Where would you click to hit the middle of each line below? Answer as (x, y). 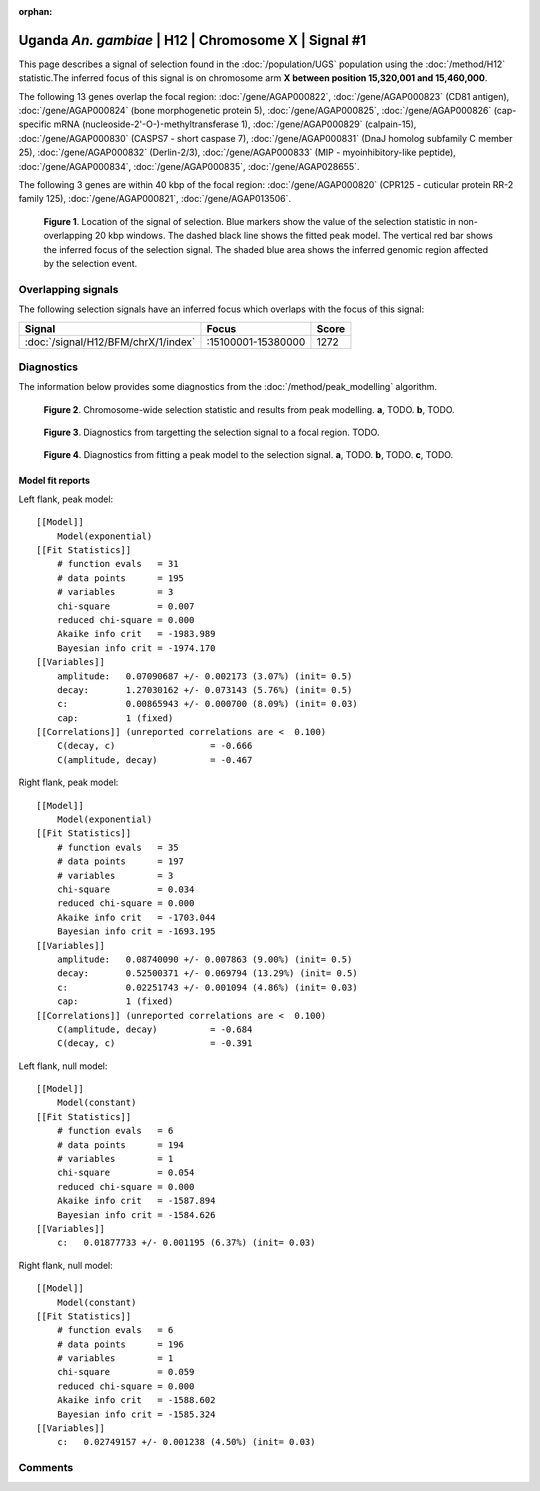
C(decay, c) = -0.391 (154, 1043)
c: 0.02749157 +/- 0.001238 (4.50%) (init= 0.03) (186, 1442)
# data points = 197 (120, 861)
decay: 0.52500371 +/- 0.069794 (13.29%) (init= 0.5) (207, 973)
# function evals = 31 (117, 564)
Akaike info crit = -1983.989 (136, 634)
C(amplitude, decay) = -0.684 (154, 1029)
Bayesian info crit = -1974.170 (136, 648)
